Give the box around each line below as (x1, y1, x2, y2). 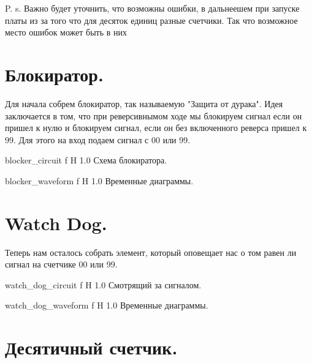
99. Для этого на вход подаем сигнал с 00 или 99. (5, 133, 191, 146)
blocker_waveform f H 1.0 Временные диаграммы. (5, 174, 194, 187)
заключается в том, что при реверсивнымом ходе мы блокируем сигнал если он (5, 109, 302, 122)
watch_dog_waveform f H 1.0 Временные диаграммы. (5, 299, 208, 312)
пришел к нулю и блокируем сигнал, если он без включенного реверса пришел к (5, 121, 307, 134)
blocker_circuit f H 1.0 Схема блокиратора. (5, 154, 167, 167)
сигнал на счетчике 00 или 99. (5, 258, 118, 271)
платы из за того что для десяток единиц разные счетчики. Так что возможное (5, 13, 298, 26)
